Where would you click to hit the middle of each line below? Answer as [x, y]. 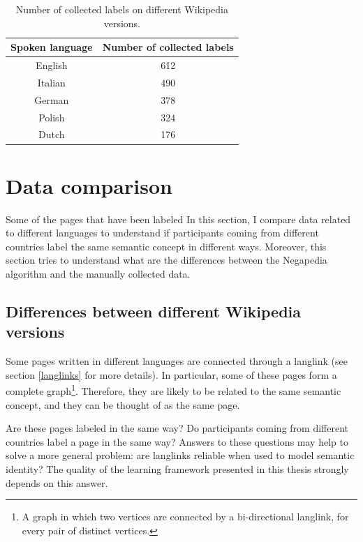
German [52, 99]
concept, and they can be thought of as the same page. [123, 404]
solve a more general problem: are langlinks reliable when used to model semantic [180, 455]
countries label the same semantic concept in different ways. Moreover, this [166, 246]
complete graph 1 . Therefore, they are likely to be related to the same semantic [173, 390]
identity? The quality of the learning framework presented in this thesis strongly [177, 469]
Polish [52, 117]
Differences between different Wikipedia [154, 311]
